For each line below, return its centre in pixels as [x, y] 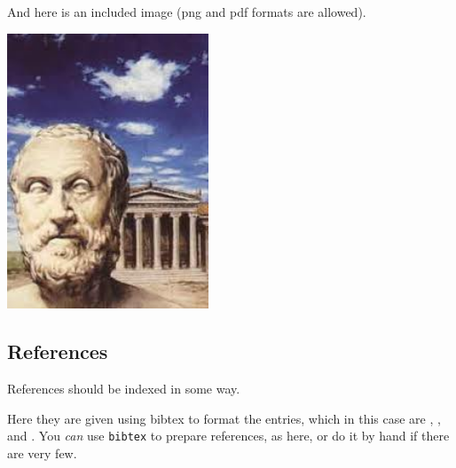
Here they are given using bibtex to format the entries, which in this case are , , [224, 418]
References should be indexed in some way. [124, 388]
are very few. [42, 452]
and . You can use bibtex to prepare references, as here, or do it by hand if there [228, 436]
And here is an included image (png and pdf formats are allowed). [187, 12]
